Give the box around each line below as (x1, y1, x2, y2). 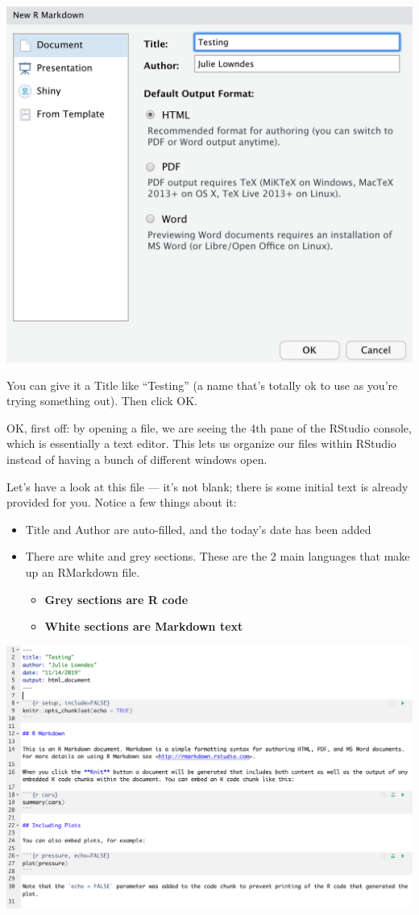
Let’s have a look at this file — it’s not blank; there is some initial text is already (6, 478, 409, 495)
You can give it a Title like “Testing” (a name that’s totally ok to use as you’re (6, 376, 398, 393)
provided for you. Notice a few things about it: (6, 494, 237, 511)
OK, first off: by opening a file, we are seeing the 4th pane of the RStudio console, (6, 419, 412, 436)
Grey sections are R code (44, 590, 189, 607)
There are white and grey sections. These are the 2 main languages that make (25, 548, 410, 565)
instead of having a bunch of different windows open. (6, 450, 268, 467)
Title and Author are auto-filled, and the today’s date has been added (25, 520, 371, 537)
